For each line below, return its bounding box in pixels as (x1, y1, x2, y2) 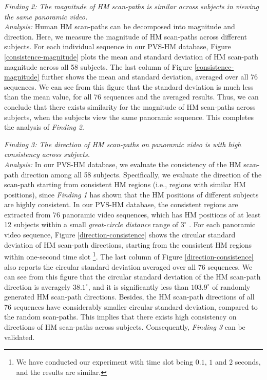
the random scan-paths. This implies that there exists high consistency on (4, 311, 237, 322)
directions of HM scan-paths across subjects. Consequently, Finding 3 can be (4, 322, 245, 332)
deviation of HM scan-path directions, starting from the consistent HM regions (4, 239, 252, 250)
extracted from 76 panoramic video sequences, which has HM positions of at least (4, 209, 261, 219)
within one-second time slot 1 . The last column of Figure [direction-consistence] (4, 250, 254, 262)
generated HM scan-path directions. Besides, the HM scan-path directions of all (4, 291, 255, 302)
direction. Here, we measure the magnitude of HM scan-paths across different (4, 31, 247, 42)
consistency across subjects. (4, 149, 90, 159)
